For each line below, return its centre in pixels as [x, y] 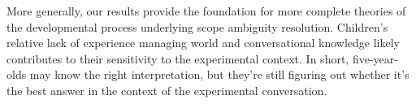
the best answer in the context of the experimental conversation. [167, 90]
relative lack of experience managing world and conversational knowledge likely [204, 43]
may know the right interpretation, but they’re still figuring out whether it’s [219, 74]
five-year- [375, 58]
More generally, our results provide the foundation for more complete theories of [206, 11]
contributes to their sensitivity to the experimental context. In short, [178, 58]
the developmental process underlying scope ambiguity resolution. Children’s [197, 26]
